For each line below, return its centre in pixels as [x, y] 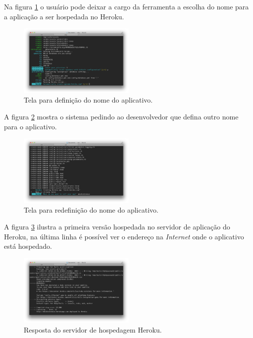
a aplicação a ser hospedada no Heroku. [64, 16]
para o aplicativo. [30, 126]
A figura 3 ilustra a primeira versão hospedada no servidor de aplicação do [117, 226]
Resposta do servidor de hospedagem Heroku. [93, 330]
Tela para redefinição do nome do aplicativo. [91, 210]
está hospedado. [28, 246]
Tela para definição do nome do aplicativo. [88, 100]
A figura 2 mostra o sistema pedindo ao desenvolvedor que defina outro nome [121, 116]
